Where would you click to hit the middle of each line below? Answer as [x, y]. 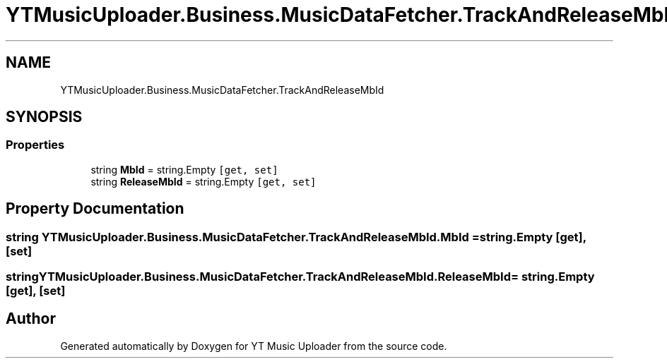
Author [31, 319]
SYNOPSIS [44, 117]
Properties [35, 145]
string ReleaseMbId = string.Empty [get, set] [203, 181]
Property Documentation [95, 209]
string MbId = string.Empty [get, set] [184, 169]
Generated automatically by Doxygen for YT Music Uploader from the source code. [254, 346]
